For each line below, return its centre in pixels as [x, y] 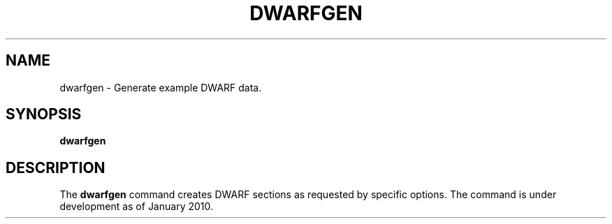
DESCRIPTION [56, 167]
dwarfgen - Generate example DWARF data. [161, 87]
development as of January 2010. [137, 207]
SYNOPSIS [44, 114]
